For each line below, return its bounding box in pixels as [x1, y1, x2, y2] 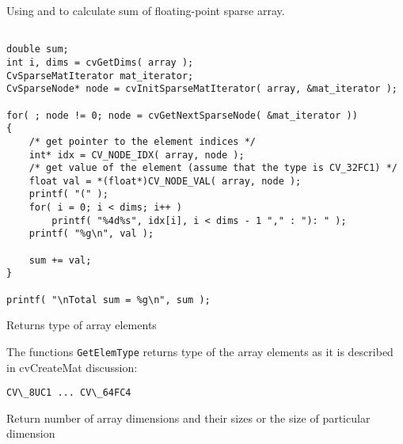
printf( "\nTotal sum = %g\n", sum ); [6, 294, 211, 305]
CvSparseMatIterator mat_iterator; [6, 70, 194, 82]
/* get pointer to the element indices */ [29, 135, 256, 147]
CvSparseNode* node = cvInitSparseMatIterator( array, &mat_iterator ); [6, 83, 397, 95]
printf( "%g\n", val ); [29, 228, 154, 240]
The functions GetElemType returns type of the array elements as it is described [6, 343, 393, 359]
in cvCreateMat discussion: [6, 359, 138, 375]
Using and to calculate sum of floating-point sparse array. [6, 2, 285, 18]
